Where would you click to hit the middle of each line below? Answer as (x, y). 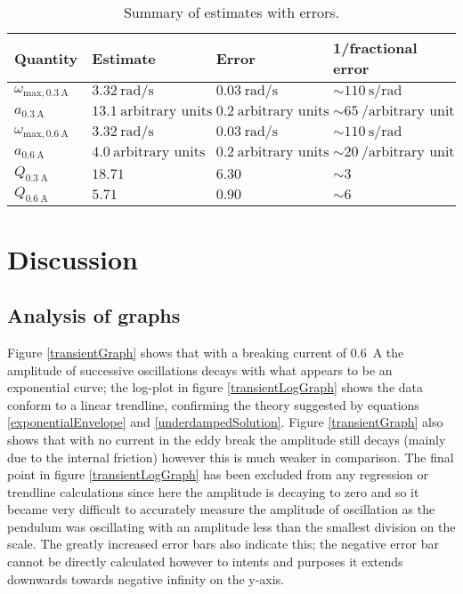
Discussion (73, 258)
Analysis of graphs (94, 315)
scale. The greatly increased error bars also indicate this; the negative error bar (223, 544)
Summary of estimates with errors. (231, 12)
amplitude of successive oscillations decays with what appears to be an (200, 369)
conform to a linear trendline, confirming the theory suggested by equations (213, 404)
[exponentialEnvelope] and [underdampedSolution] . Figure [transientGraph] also (225, 422)
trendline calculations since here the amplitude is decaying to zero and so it (213, 491)
